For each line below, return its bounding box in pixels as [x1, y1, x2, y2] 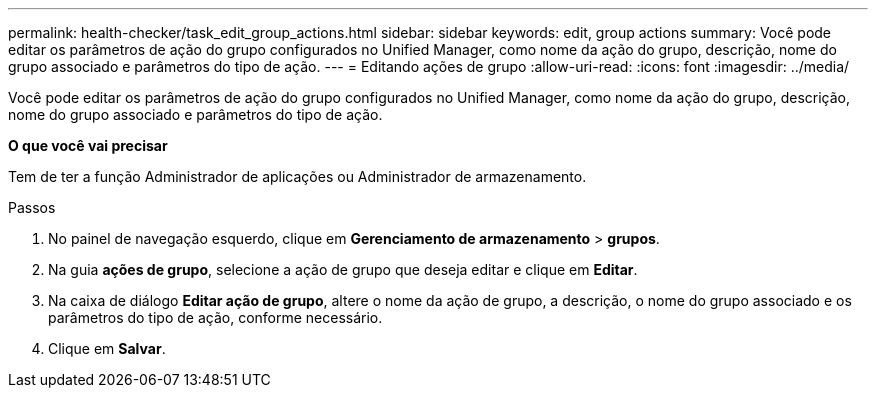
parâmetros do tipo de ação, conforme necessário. [48, 309, 383, 326]
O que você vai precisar [8, 137, 168, 154]
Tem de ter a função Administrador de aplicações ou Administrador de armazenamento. [8, 168, 587, 185]
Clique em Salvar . [48, 340, 166, 357]
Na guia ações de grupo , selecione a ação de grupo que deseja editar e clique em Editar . [48, 261, 638, 278]
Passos [8, 199, 56, 216]
